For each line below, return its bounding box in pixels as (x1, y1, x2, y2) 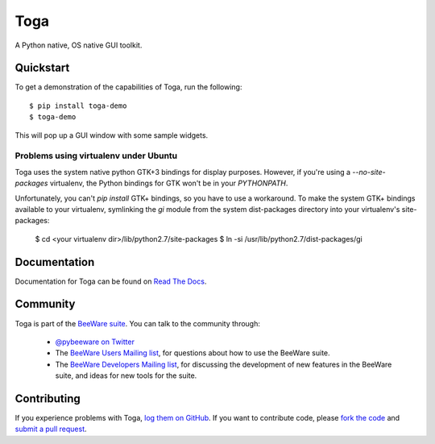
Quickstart (14, 61, 70, 75)
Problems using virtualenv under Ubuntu (14, 150, 177, 161)
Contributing (14, 392, 81, 405)
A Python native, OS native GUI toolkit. (14, 40, 143, 50)
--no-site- (351, 167, 386, 176)
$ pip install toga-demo (29, 101, 127, 110)
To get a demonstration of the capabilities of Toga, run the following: (14, 82, 242, 92)
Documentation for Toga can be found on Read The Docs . (14, 276, 207, 286)
